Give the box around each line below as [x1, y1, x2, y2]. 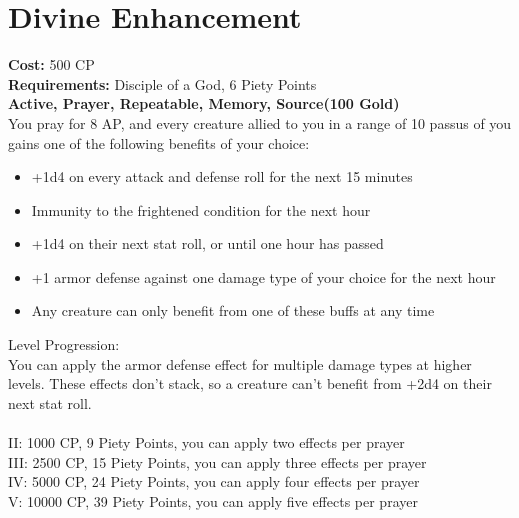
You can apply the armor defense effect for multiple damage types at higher [8, 353, 472, 374]
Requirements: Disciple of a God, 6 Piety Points [8, 73, 317, 94]
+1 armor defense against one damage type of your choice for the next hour [31, 266, 496, 287]
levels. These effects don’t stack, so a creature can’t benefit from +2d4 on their [8, 373, 492, 394]
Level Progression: [8, 334, 120, 355]
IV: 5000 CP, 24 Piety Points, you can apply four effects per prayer [8, 471, 420, 492]
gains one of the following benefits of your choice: [8, 132, 310, 153]
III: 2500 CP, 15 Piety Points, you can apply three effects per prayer [8, 451, 427, 472]
